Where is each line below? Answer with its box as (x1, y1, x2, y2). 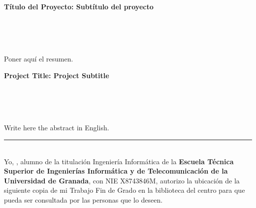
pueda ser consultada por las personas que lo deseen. (4, 194, 163, 205)
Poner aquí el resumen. (4, 54, 73, 64)
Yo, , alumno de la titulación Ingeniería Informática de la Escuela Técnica (4, 156, 234, 166)
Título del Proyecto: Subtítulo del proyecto (4, 1, 154, 11)
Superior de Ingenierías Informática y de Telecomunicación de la (4, 166, 228, 176)
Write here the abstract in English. (4, 122, 109, 133)
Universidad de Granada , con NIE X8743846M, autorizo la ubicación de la (4, 175, 240, 185)
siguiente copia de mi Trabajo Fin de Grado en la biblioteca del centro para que (4, 185, 245, 195)
